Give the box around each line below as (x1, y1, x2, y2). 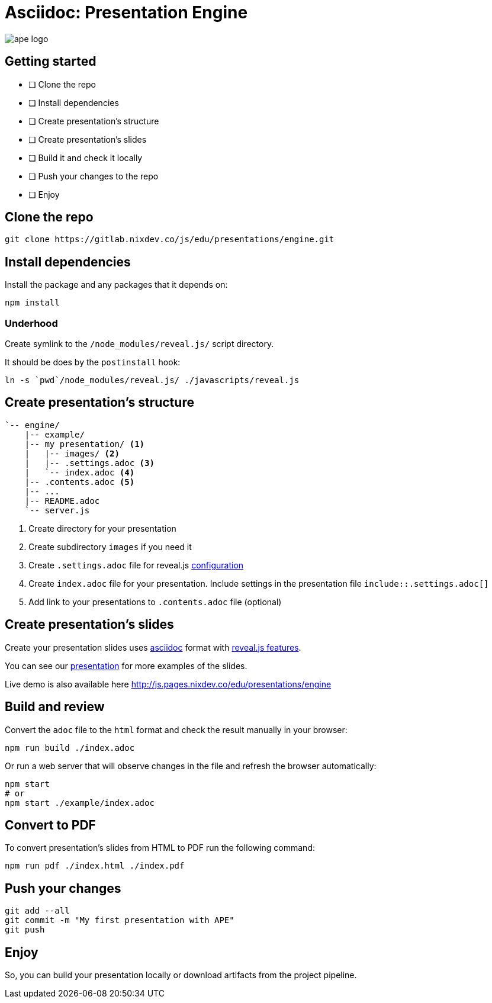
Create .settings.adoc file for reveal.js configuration (28, 560, 244, 570)
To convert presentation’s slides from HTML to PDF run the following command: (5, 843, 315, 853)
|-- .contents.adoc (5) (24, 477, 135, 487)
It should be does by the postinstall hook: (5, 357, 181, 368)
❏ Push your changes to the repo (28, 171, 159, 181)
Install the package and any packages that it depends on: (5, 279, 228, 290)
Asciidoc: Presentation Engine (5, 2, 248, 22)
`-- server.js (24, 505, 90, 515)
